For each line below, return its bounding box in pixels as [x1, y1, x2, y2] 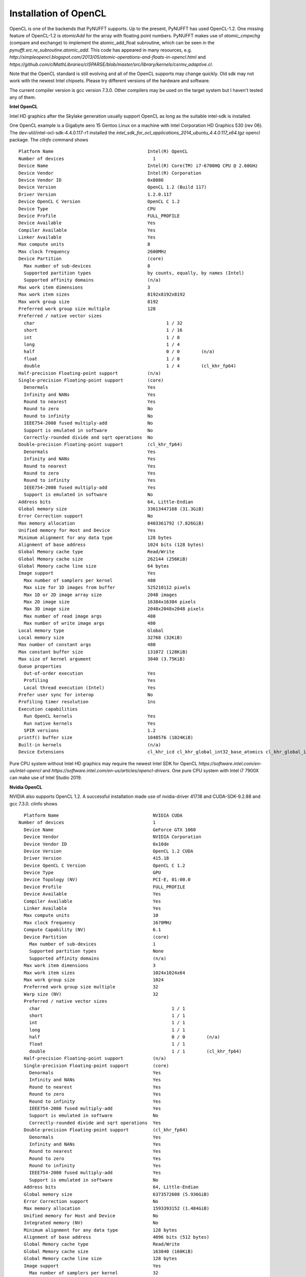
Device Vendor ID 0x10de [23, 841, 169, 847]
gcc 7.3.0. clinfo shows [9, 800, 58, 807]
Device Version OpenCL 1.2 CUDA [23, 848, 193, 854]
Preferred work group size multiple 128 [18, 306, 156, 312]
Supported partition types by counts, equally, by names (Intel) [23, 270, 245, 276]
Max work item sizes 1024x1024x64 [23, 969, 186, 976]
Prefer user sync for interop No [18, 692, 153, 698]
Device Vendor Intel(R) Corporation [18, 170, 201, 176]
